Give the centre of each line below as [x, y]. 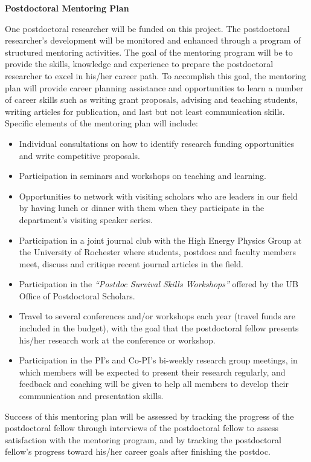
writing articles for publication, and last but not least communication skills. [145, 111]
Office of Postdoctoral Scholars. [77, 295]
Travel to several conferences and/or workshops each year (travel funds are [157, 316]
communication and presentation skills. [91, 396]
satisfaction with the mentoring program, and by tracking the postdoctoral [143, 439]
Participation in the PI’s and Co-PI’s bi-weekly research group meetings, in [158, 360]
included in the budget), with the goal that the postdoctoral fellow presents [159, 328]
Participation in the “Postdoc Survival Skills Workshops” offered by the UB [159, 284]
